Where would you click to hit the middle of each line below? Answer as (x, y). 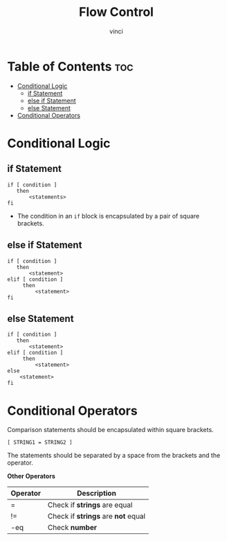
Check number (72, 528)
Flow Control (116, 12)
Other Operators (31, 476)
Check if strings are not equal (97, 516)
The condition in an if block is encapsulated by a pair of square (108, 216)
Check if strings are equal (90, 505)
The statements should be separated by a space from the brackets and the (114, 456)
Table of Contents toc (70, 66)
